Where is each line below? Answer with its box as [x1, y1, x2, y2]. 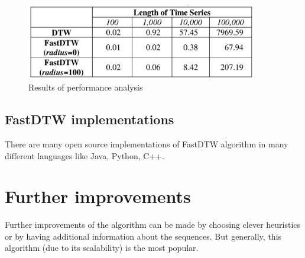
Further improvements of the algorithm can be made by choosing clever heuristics [5, 218, 301, 231]
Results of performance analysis [28, 81, 143, 93]
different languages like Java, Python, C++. [5, 149, 165, 162]
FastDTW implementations [5, 110, 174, 128]
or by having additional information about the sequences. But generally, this [5, 230, 282, 242]
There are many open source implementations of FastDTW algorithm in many [5, 137, 288, 150]
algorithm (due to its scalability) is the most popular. [5, 241, 199, 254]
